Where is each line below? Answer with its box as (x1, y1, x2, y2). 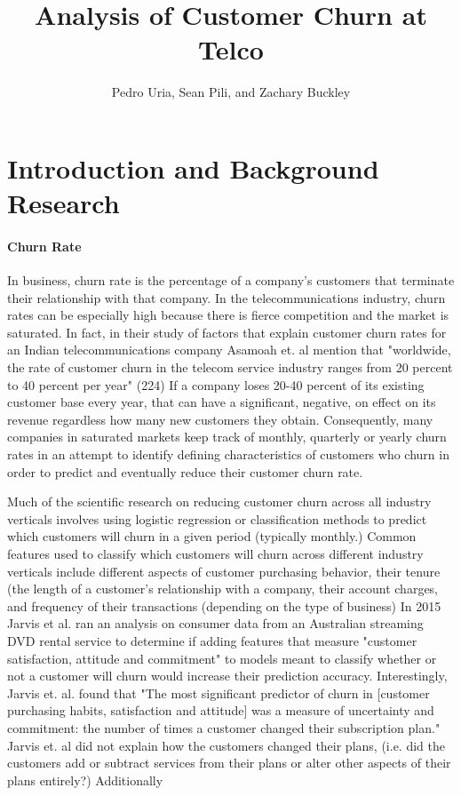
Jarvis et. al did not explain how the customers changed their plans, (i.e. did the (7, 736, 445, 754)
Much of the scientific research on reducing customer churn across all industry (7, 492, 432, 511)
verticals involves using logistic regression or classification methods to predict (7, 509, 427, 528)
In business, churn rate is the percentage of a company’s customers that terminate (7, 271, 455, 290)
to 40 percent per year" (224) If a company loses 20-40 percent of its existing (7, 375, 425, 394)
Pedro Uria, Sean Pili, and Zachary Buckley (111, 83, 351, 101)
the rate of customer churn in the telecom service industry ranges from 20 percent (7, 358, 453, 377)
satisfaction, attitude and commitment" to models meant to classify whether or (7, 649, 437, 667)
